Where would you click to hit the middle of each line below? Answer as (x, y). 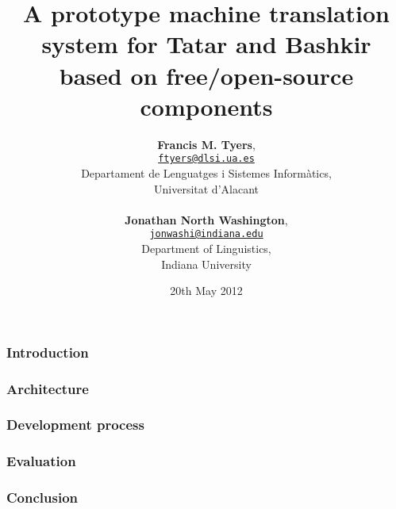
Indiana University (206, 264)
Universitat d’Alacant (206, 188)
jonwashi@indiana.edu (206, 234)
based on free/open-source (206, 75)
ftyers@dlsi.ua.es (206, 159)
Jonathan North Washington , (206, 219)
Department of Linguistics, (206, 248)
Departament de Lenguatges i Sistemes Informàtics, (206, 172)
